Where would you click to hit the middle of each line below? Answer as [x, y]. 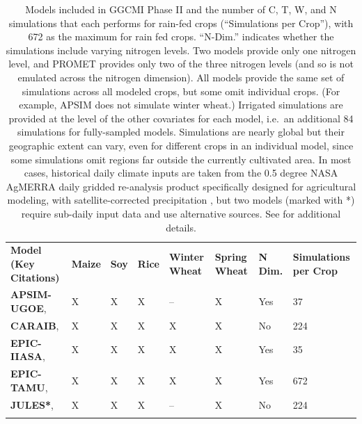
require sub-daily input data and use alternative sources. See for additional [181, 213]
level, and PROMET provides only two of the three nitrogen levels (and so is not [181, 64]
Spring [231, 257]
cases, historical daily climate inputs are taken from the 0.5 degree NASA [181, 173]
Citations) [35, 277]
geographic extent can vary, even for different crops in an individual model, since [181, 145]
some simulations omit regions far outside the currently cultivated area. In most [181, 159]
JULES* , [32, 404]
